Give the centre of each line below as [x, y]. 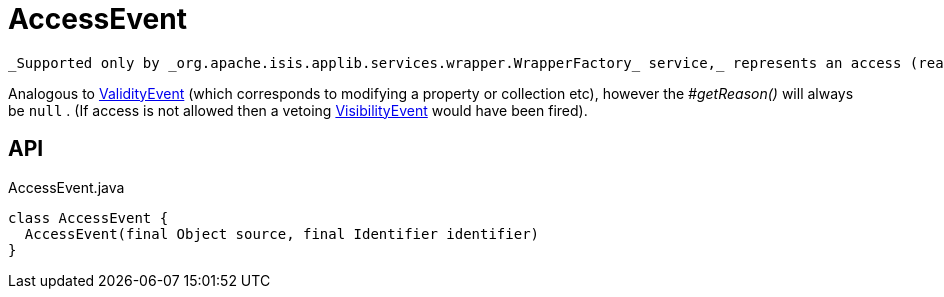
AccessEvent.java [66, 187]
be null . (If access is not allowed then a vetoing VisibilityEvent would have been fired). [298, 110]
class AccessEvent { [88, 217]
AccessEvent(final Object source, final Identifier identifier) [282, 233]
